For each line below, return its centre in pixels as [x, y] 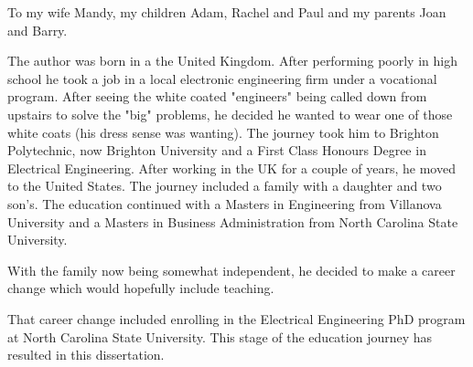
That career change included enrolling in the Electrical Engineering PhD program [236, 318]
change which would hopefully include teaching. [141, 288]
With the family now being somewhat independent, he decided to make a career [231, 270]
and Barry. [38, 30]
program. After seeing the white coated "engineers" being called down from [217, 96]
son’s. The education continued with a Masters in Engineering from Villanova [225, 203]
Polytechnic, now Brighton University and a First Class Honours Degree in [217, 150]
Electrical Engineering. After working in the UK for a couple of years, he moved [231, 168]
